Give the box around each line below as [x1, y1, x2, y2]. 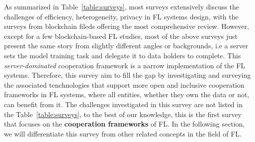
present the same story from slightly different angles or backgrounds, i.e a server [4, 40, 249, 51]
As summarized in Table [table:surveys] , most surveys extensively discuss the [4, 1, 240, 11]
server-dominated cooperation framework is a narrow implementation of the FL [4, 60, 246, 70]
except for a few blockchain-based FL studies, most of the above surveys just [4, 30, 238, 41]
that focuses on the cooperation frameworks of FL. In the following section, [4, 119, 245, 129]
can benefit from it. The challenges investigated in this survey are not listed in [4, 99, 243, 109]
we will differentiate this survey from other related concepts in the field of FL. [4, 128, 242, 139]
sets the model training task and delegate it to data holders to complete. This [4, 50, 241, 60]
